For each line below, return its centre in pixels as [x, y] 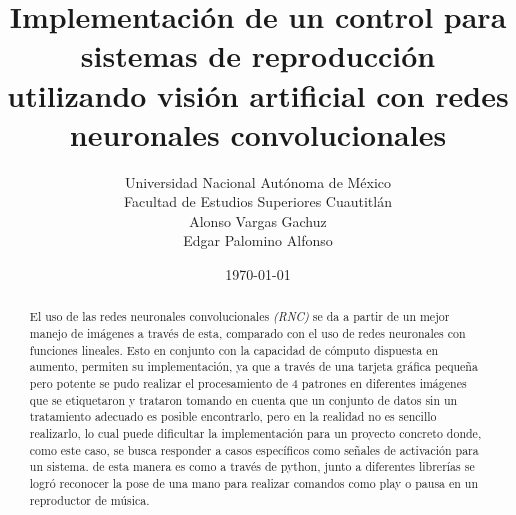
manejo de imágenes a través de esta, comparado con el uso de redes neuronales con [247, 333]
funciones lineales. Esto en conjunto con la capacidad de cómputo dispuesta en [234, 349]
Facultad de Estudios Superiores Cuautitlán [258, 201]
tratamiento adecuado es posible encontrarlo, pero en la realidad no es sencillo [233, 416]
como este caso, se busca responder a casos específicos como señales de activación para [254, 449]
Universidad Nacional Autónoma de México [258, 181]
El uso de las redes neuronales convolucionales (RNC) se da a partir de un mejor [239, 316]
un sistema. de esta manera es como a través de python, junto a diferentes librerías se [252, 466]
